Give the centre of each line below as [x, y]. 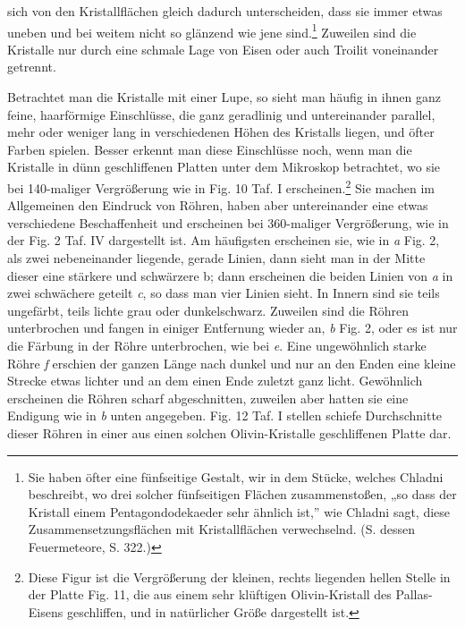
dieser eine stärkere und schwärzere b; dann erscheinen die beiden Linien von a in [230, 275]
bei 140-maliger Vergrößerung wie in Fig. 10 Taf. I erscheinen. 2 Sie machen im [221, 186]
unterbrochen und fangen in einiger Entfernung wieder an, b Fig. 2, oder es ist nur [232, 328]
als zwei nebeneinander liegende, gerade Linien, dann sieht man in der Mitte [216, 258]
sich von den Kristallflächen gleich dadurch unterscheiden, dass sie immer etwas [225, 11]
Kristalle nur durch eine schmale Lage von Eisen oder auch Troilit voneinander [223, 49]
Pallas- [414, 594]
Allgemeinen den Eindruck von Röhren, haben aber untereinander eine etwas [218, 205]
